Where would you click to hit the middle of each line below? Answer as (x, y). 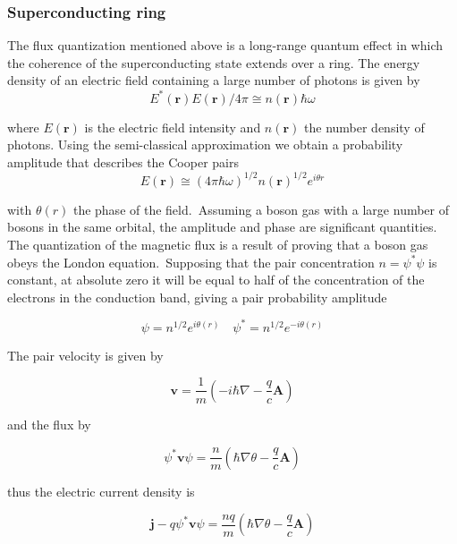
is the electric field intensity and (173, 127)
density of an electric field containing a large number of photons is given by (214, 80)
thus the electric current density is (101, 491)
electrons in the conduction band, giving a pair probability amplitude (197, 297)
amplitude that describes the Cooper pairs (123, 161)
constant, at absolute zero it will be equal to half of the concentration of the (216, 280)
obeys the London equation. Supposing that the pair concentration (191, 262)
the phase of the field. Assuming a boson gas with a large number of (261, 209)
